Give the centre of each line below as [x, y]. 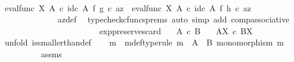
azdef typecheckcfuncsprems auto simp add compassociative [174, 19]
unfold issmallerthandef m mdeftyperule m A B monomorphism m [144, 42]
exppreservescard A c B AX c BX [176, 30]
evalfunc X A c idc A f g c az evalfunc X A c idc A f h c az [128, 7]
